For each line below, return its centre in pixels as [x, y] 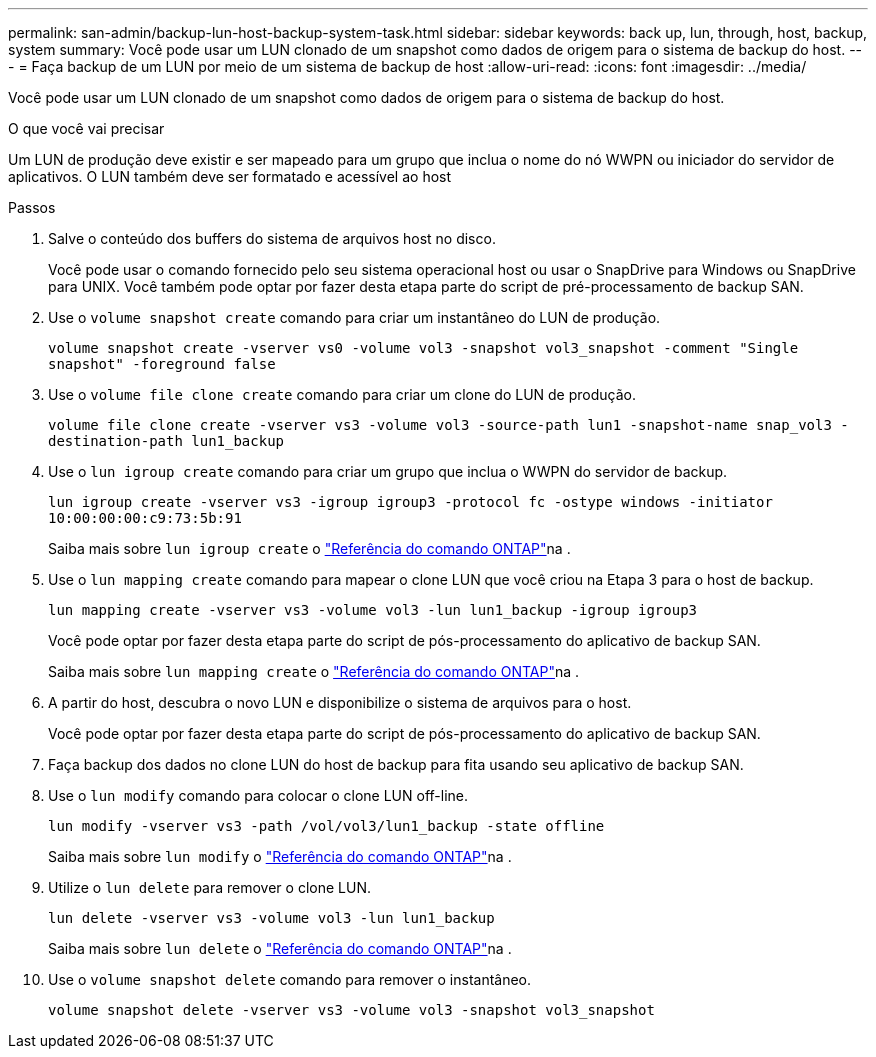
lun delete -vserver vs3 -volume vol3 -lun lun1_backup [271, 918]
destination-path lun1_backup [166, 441]
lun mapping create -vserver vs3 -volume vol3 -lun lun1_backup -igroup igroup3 [373, 610]
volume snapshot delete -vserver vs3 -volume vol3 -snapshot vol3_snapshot [351, 1010]
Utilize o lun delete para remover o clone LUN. [209, 887]
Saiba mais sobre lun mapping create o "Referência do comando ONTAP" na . [314, 671]
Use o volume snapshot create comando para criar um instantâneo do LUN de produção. [354, 317]
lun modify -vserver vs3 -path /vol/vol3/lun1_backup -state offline [326, 826]
